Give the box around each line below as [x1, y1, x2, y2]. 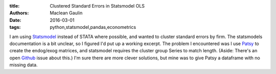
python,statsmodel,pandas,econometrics [50, 24, 136, 30]
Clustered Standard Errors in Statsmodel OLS [50, 3, 145, 9]
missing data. [9, 62, 38, 68]
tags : [9, 24, 21, 30]
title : [9, 3, 20, 9]
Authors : [9, 10, 29, 16]
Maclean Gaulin [50, 10, 83, 16]
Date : [9, 17, 21, 23]
